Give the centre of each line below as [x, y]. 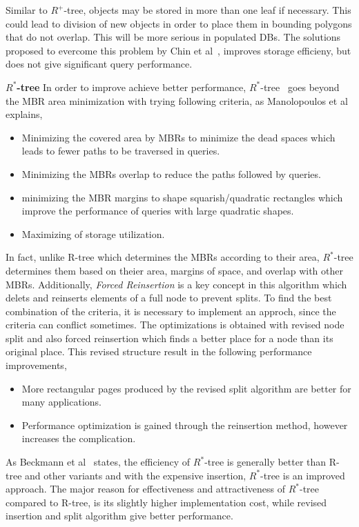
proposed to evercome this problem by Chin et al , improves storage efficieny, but [178, 50]
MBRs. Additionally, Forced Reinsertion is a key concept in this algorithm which [176, 284]
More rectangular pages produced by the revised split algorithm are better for [186, 388]
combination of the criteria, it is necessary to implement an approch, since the [171, 311]
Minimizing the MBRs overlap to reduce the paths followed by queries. [171, 173]
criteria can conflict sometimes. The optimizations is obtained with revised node [175, 325]
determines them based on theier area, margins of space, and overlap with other [174, 270]
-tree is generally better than [265, 462]
